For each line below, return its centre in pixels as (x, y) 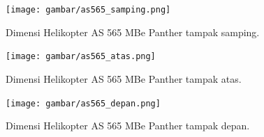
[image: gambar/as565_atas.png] (81, 57)
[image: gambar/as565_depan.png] (83, 103)
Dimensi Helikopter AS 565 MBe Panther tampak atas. (124, 78)
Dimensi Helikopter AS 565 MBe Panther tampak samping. (133, 32)
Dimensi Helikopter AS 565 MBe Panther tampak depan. (128, 126)
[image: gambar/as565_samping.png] (88, 10)
